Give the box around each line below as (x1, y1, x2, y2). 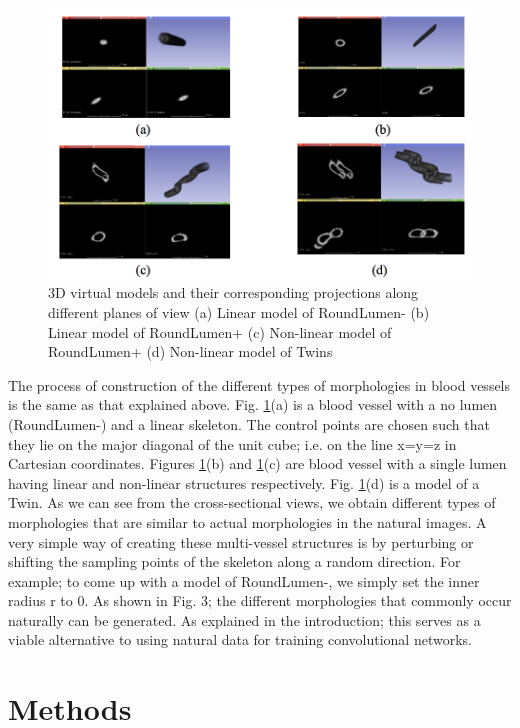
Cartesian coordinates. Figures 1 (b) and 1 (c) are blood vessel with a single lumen (8, 453, 507, 474)
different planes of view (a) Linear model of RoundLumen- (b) (48, 301, 430, 322)
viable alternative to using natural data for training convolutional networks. (8, 629, 472, 650)
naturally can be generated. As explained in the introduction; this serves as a (8, 609, 481, 630)
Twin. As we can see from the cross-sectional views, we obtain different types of (8, 492, 496, 513)
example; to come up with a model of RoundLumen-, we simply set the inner (8, 570, 480, 591)
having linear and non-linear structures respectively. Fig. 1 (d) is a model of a (8, 472, 480, 493)
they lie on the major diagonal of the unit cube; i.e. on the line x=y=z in (8, 433, 457, 454)
